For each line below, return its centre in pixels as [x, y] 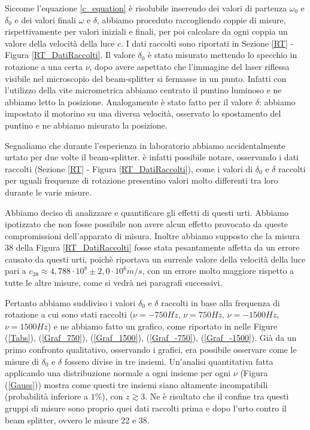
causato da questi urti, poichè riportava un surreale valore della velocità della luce [155, 259]
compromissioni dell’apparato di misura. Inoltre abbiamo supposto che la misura [152, 235]
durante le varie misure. [48, 192]
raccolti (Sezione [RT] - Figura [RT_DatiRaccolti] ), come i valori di [129, 168]
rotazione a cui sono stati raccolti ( [69, 314]
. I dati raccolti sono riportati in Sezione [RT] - [207, 43]
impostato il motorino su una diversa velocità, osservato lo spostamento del [143, 113]
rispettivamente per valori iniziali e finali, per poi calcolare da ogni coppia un [146, 31]
